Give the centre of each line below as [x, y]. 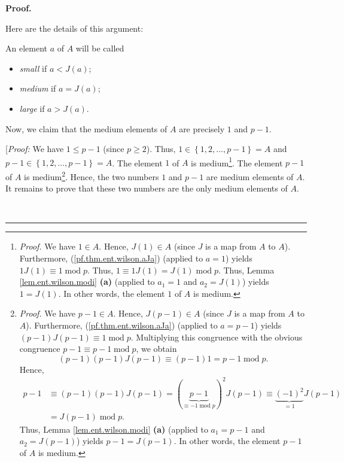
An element [26, 48]
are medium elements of [250, 176]
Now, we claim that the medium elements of [86, 128]
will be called [100, 48]
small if [33, 68]
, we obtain [156, 349]
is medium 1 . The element [237, 162]
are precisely [202, 128]
